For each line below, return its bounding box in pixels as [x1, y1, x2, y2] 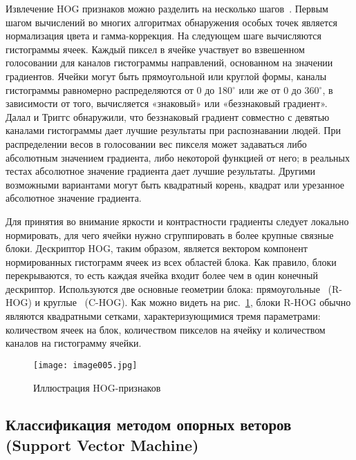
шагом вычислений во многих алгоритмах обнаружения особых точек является [6, 15, 337, 29]
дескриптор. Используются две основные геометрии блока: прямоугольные [6, 281, 320, 296]
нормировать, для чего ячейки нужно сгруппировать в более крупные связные [6, 227, 334, 242]
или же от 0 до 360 [238, 82, 319, 97]
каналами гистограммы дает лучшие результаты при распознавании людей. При [6, 123, 341, 137]
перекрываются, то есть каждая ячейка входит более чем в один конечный [6, 268, 319, 282]
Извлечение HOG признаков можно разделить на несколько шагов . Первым [6, 1, 328, 15]
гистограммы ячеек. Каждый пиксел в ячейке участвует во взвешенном [6, 41, 305, 56]
